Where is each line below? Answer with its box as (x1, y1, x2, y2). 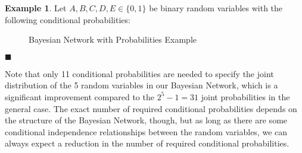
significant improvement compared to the (5, 90, 154, 103)
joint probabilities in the (201, 90, 290, 103)
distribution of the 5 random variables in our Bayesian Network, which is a (5, 79, 278, 91)
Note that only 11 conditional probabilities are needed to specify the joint (5, 67, 274, 79)
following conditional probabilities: (5, 13, 130, 26)
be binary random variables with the (149, 2, 283, 14)
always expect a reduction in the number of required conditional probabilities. (5, 137, 289, 149)
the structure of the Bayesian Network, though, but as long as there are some (5, 114, 288, 126)
